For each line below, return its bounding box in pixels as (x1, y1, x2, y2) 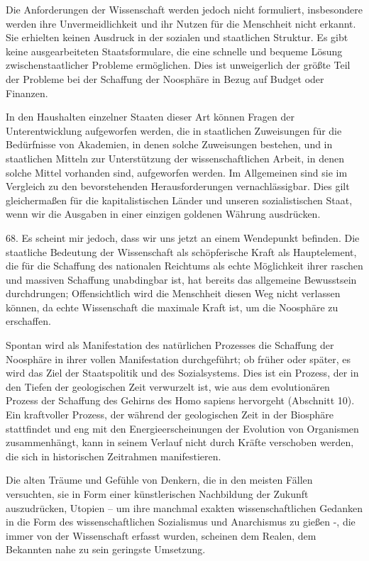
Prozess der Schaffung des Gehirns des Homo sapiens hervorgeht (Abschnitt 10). (6, 393, 355, 408)
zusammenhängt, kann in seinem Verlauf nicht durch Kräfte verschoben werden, (6, 435, 354, 450)
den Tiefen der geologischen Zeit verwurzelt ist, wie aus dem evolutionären (6, 379, 330, 394)
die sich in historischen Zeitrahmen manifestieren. (6, 448, 221, 463)
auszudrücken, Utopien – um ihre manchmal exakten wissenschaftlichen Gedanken (6, 500, 363, 515)
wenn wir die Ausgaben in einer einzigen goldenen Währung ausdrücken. (6, 206, 321, 221)
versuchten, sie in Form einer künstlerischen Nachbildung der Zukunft (6, 487, 309, 501)
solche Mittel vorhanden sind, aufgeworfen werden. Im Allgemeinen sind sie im (6, 165, 348, 179)
